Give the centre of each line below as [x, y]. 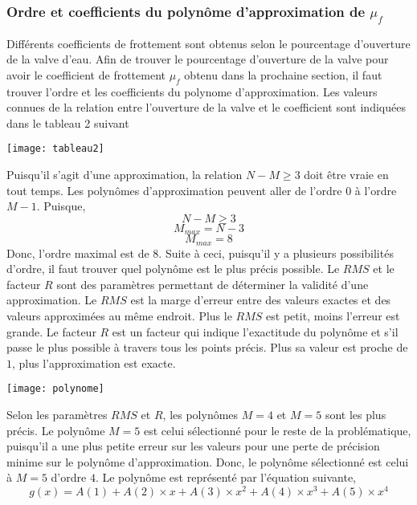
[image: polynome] [55, 389]
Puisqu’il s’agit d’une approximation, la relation [125, 174]
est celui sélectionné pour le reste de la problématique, [277, 430]
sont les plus [356, 415]
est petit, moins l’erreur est [333, 316]
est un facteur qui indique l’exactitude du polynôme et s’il [255, 331]
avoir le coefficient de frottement [86, 74]
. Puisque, [61, 206]
